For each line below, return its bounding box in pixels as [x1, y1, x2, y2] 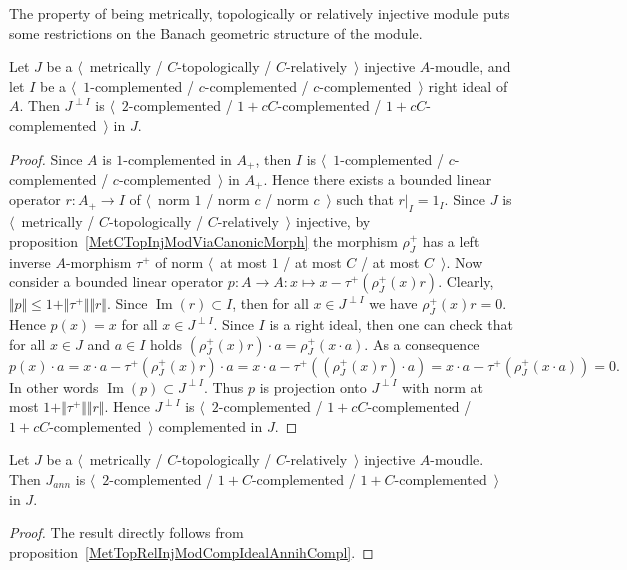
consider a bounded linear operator [9, 271, 224, 292]
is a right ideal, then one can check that [269, 314, 513, 335]
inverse [9, 251, 51, 272]
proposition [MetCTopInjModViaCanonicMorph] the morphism [9, 230, 398, 251]
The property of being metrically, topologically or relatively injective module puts [9, 3, 510, 23]
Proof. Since [9, 148, 83, 169]
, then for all [232, 293, 309, 314]
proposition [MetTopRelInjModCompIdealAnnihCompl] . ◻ [9, 541, 374, 562]
